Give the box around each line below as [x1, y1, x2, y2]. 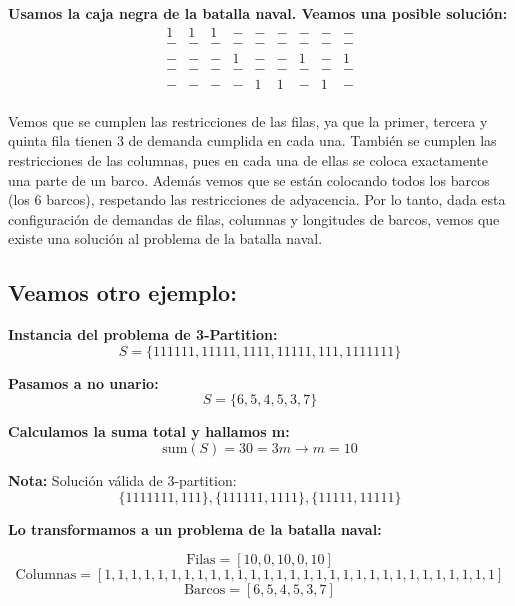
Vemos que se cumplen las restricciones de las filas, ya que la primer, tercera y [8, 110, 488, 131]
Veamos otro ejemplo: [8, 277, 237, 308]
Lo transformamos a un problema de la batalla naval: [8, 518, 382, 539]
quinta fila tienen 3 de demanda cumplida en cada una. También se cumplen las [8, 130, 497, 151]
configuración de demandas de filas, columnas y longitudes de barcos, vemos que [8, 208, 500, 229]
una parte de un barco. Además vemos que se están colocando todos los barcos [8, 169, 490, 190]
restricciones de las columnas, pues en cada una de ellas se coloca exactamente [8, 149, 489, 170]
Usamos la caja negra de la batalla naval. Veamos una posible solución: [8, 3, 508, 23]
